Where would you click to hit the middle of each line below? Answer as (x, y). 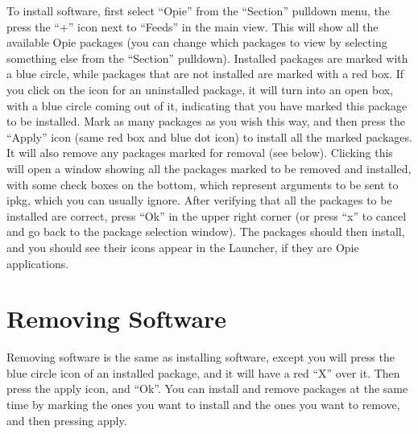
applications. (38, 263)
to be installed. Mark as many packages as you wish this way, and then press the (206, 121)
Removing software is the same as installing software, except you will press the (201, 357)
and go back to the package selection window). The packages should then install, (206, 231)
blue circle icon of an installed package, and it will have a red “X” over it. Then (203, 372)
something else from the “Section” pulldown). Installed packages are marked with (207, 58)
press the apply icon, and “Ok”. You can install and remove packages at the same (207, 389)
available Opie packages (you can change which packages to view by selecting (197, 42)
